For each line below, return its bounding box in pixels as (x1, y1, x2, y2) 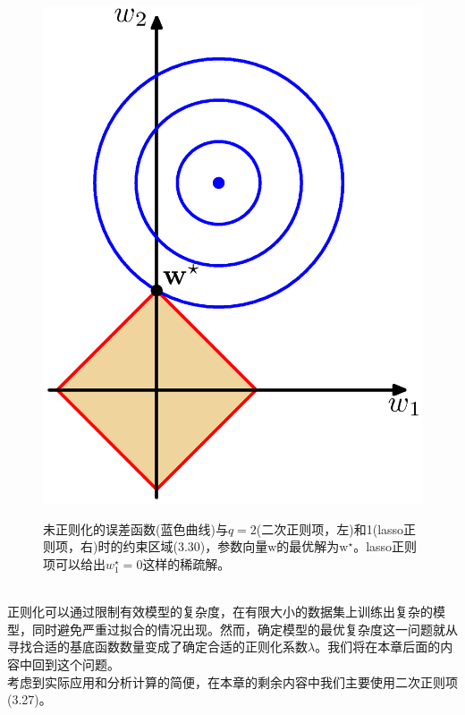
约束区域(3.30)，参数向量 (123, 537, 268, 556)
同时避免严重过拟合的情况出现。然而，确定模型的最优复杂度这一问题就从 (31, 619, 458, 638)
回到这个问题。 (31, 654, 120, 673)
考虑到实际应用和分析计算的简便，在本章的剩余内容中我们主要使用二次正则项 (7, 672, 458, 691)
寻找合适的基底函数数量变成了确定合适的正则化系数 (7, 637, 308, 656)
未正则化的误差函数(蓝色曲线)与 (43, 519, 228, 538)
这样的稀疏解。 (142, 554, 231, 573)
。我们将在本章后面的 (315, 637, 441, 656)
